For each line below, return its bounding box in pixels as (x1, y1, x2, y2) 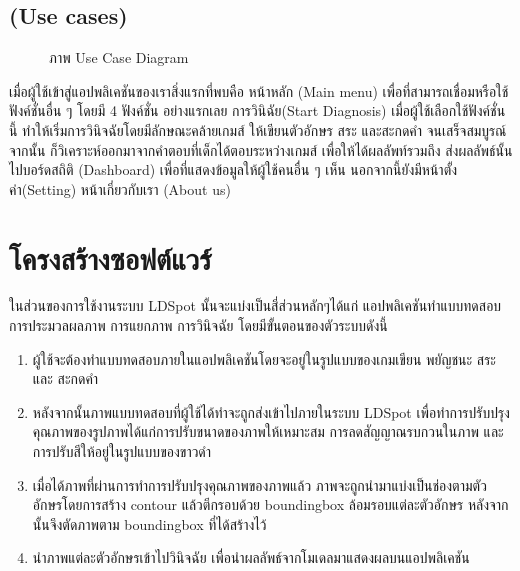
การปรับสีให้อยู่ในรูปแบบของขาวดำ (32, 441, 212, 462)
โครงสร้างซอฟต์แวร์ (9, 237, 212, 278)
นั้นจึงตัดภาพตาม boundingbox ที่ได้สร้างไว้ (32, 513, 267, 534)
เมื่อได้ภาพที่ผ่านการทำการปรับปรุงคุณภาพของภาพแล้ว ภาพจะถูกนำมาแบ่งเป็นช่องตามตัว (32, 474, 487, 495)
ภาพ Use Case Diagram (49, 47, 189, 68)
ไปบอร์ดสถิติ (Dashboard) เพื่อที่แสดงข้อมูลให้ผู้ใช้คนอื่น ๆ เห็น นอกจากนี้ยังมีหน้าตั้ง (9, 159, 458, 180)
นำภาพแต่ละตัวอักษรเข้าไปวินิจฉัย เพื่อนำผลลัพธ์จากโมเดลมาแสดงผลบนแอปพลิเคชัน (32, 547, 470, 568)
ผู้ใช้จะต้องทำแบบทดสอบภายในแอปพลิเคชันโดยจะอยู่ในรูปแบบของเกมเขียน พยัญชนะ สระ (32, 348, 496, 369)
